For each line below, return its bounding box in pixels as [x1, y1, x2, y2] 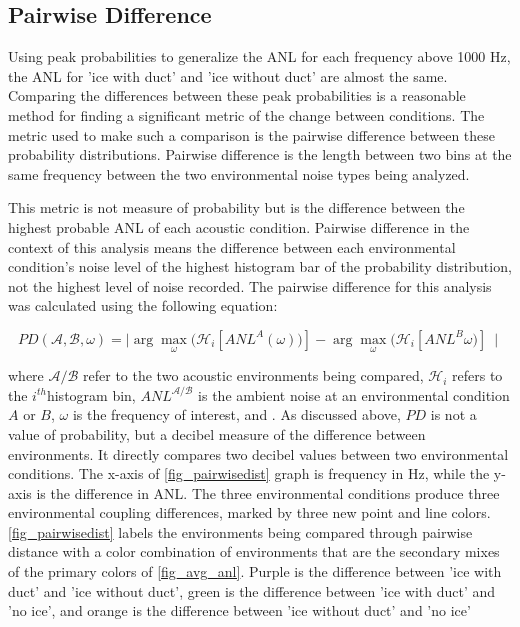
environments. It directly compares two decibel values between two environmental [8, 443, 509, 464]
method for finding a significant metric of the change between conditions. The [8, 104, 485, 125]
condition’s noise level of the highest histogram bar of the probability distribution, [8, 256, 512, 277]
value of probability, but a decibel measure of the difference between [8, 423, 426, 444]
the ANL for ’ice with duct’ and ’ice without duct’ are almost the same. [8, 65, 448, 86]
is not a [430, 404, 477, 425]
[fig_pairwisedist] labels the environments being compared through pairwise [8, 521, 473, 542]
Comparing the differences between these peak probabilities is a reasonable [8, 85, 466, 106]
